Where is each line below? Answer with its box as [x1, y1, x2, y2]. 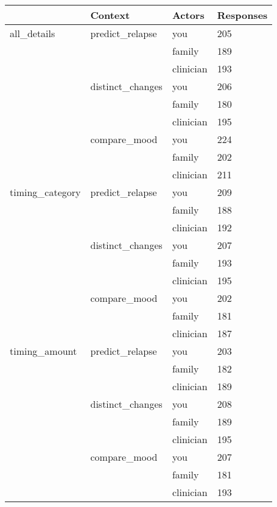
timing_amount [10, 344, 77, 358]
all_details [10, 26, 55, 40]
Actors [172, 8, 205, 22]
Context [90, 8, 130, 22]
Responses [217, 8, 268, 22]
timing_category [10, 185, 81, 199]
